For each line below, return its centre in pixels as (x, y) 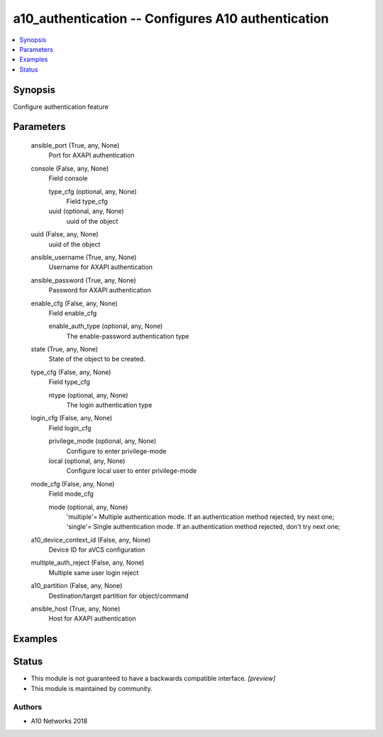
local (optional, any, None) (87, 461)
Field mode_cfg (71, 494)
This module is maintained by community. (91, 688)
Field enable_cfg (73, 313)
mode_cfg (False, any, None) (73, 484)
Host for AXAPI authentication (92, 618)
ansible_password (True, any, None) (83, 280)
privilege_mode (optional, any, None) (102, 441)
